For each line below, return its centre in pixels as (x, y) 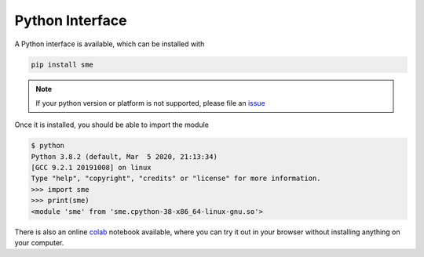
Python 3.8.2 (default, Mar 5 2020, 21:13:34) (124, 156)
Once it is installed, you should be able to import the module (112, 125)
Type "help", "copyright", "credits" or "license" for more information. (176, 179)
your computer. (39, 243)
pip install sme (62, 64)
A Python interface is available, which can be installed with (110, 44)
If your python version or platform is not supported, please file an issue (151, 103)
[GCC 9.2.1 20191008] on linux (91, 168)
